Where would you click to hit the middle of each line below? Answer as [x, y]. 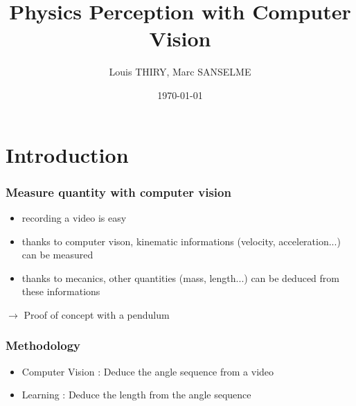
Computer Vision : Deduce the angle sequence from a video [148, 371]
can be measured [57, 255]
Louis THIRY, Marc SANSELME [180, 72]
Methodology [43, 345]
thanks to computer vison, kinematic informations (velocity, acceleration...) [181, 241]
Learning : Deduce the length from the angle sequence [136, 395]
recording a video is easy [74, 217]
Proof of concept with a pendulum [97, 314]
